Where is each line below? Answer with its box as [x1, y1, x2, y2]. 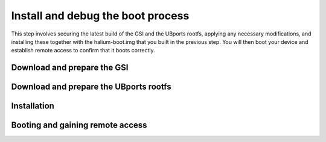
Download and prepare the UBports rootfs [11, 82, 171, 92]
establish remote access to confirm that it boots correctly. [11, 47, 155, 54]
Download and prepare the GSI [11, 63, 129, 73]
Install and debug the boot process [11, 9, 190, 22]
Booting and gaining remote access [11, 120, 147, 131]
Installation [11, 101, 54, 111]
